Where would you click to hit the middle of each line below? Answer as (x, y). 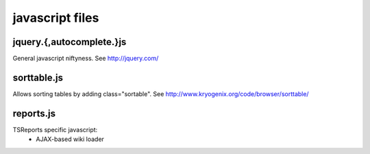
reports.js (34, 113)
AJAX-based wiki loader (70, 139)
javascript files (56, 18)
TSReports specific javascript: (55, 129)
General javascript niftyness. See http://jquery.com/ (86, 59)
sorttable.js (38, 77)
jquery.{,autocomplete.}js (70, 42)
